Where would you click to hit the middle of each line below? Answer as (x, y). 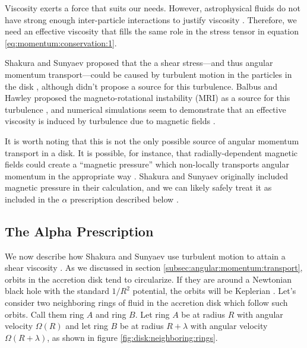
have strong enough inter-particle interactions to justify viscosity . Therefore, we (151, 19)
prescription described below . (124, 199)
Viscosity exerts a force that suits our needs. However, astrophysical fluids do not (153, 8)
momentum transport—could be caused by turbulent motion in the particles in (148, 74)
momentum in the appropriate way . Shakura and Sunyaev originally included (147, 175)
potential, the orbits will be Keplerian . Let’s (214, 291)
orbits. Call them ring (45, 314)
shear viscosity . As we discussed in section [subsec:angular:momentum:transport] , (154, 268)
